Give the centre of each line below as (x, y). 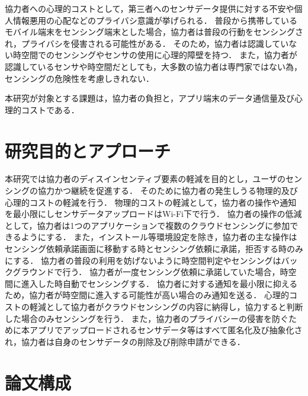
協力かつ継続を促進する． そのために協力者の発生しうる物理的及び (168, 191)
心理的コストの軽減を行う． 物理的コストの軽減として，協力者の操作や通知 (151, 202)
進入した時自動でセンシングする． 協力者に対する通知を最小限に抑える (159, 283)
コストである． (50, 109)
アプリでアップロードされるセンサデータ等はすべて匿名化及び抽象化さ (166, 330)
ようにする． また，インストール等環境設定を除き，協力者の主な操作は (159, 237)
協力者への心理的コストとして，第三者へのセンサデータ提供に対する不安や (150, 8)
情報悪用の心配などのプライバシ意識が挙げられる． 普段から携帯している (155, 20)
